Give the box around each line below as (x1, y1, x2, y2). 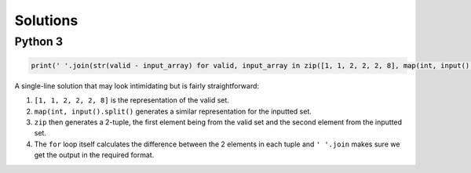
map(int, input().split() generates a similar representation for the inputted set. (34, 106, 312, 116)
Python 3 (14, 34, 63, 49)
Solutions (14, 12, 78, 29)
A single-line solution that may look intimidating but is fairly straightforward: (14, 81, 259, 90)
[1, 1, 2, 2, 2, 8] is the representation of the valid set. (34, 96, 229, 105)
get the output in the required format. (34, 150, 155, 160)
